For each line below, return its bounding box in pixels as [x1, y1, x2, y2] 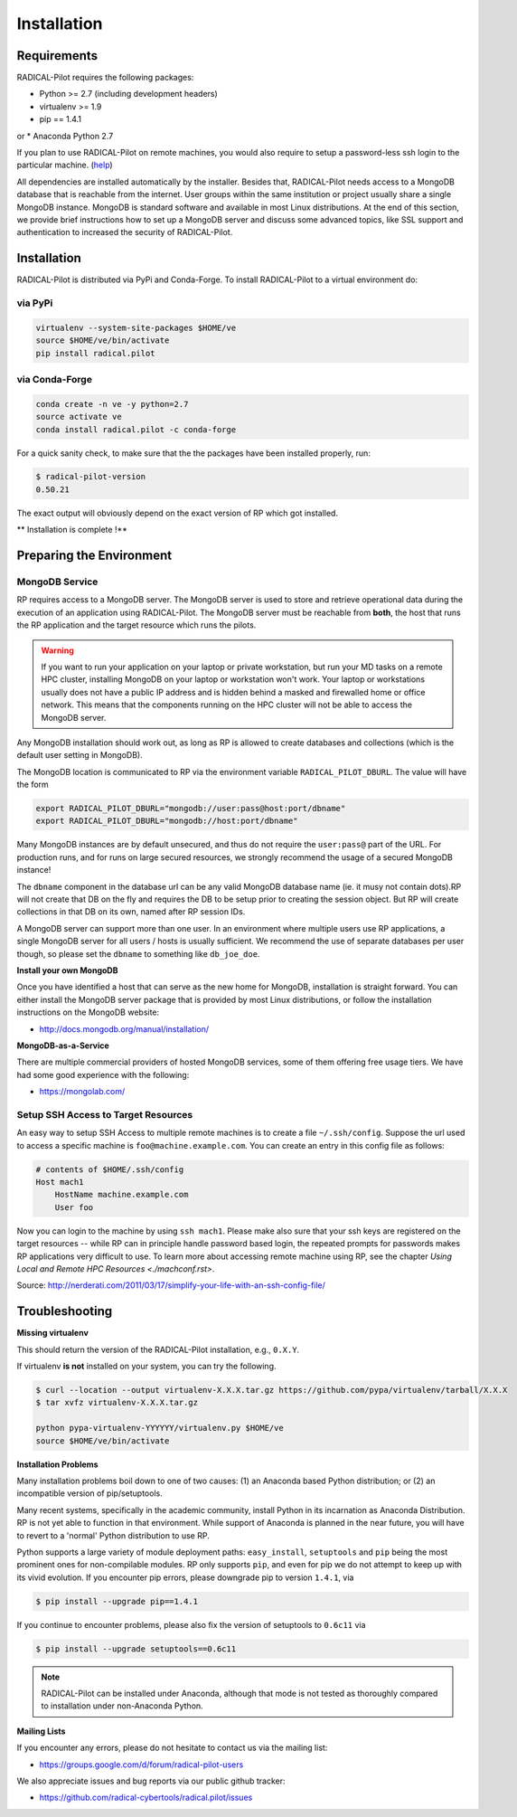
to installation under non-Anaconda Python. [41, 1700, 203, 1711]
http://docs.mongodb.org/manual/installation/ [39, 1023, 210, 1035]
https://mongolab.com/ [39, 1086, 126, 1097]
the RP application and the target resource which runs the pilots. [16, 620, 257, 630]
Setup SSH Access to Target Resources [16, 1108, 193, 1121]
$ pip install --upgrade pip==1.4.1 [35, 1596, 199, 1606]
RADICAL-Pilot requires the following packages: [16, 72, 194, 83]
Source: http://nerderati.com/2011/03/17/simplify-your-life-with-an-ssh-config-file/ [16, 1280, 325, 1291]
